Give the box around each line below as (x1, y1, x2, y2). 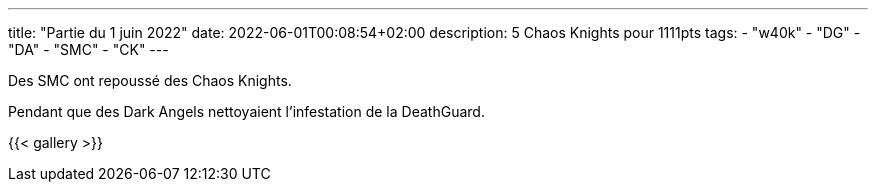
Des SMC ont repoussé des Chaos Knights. (8, 72, 292, 89)
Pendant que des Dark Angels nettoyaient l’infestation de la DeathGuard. (8, 103, 485, 120)
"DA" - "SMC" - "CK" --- (8, 41, 169, 58)
